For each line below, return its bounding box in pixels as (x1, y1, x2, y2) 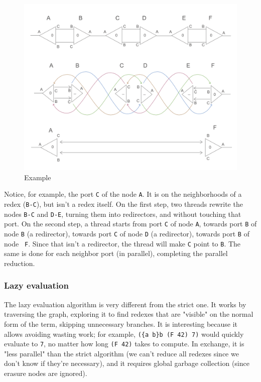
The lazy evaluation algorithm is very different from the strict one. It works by (4, 299, 246, 309)
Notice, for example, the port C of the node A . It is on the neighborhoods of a (4, 189, 242, 199)
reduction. (4, 258, 35, 268)
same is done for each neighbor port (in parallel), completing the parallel (4, 248, 228, 259)
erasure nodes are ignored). (4, 368, 87, 378)
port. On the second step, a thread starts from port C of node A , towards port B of (4, 218, 257, 229)
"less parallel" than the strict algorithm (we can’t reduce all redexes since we (4, 348, 239, 358)
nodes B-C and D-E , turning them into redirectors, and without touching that (4, 208, 241, 219)
